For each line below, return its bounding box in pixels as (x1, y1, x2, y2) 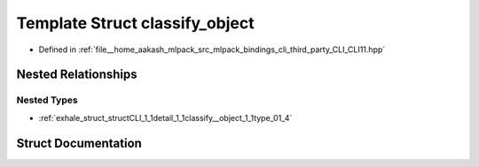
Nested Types (16, 94, 79, 106)
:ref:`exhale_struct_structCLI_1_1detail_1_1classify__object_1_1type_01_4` (38, 112, 293, 123)
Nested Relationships (16, 67, 137, 82)
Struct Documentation (16, 135, 142, 150)
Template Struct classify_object (16, 13, 255, 33)
